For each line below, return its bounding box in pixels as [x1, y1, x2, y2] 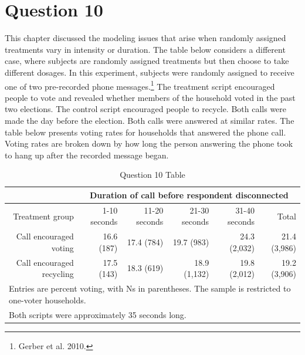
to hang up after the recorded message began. [5, 148, 169, 161]
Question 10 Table [120, 168, 185, 181]
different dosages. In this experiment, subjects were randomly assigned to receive [5, 66, 294, 78]
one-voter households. [9, 293, 86, 306]
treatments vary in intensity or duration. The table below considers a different [5, 43, 286, 55]
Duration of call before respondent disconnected [90, 188, 289, 201]
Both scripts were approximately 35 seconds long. [9, 308, 187, 320]
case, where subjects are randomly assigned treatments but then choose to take [5, 55, 289, 67]
